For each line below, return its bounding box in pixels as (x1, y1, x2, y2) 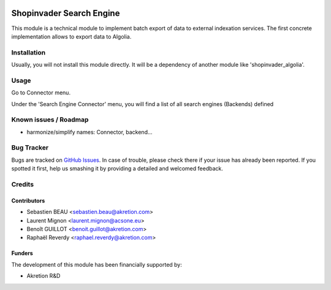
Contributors (11, 197, 45, 204)
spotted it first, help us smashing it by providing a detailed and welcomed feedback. (11, 165, 223, 172)
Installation (11, 48, 46, 56)
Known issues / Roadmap (11, 115, 89, 124)
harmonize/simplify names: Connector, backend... (26, 128, 153, 135)
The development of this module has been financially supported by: (11, 261, 182, 268)
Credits (11, 180, 34, 189)
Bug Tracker (11, 143, 49, 152)
